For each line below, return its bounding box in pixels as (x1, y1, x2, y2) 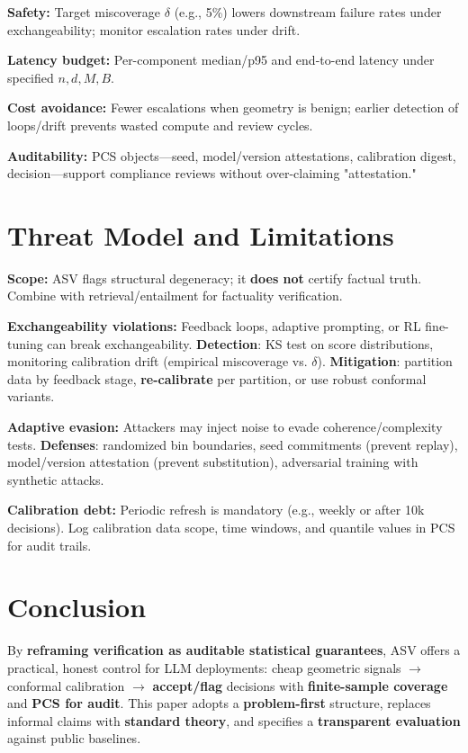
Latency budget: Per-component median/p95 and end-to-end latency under (7, 50, 435, 69)
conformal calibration (7, 676, 125, 695)
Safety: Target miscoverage (7, 3, 161, 21)
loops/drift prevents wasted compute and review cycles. (7, 115, 313, 134)
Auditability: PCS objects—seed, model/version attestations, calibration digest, (7, 146, 456, 165)
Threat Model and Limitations (7, 216, 394, 253)
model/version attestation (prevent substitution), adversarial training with (7, 453, 418, 471)
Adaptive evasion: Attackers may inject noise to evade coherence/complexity (7, 417, 443, 436)
